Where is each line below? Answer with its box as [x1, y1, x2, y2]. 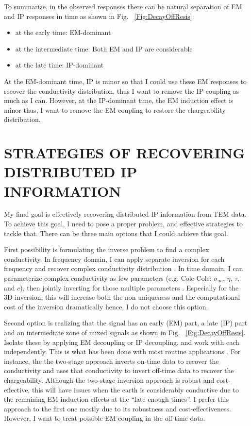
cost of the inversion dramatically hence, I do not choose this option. [4, 301, 208, 311]
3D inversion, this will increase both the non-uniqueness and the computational [4, 292, 240, 302]
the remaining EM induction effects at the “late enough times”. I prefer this [4, 394, 229, 404]
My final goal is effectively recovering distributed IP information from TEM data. [4, 209, 247, 219]
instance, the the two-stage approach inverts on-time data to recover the [4, 356, 219, 366]
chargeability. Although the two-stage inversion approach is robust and [4, 375, 215, 385]
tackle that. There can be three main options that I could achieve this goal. [4, 228, 228, 238]
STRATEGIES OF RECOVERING [4, 143, 245, 163]
